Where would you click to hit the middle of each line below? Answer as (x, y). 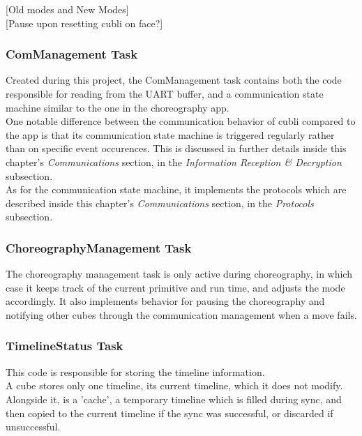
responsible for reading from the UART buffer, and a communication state (165, 93)
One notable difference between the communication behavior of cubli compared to (181, 121)
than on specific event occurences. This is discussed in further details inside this (176, 148)
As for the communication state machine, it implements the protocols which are (176, 189)
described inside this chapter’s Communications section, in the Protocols (160, 203)
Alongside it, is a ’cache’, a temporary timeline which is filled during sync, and (174, 399)
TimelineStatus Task (65, 346)
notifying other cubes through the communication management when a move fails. (181, 314)
